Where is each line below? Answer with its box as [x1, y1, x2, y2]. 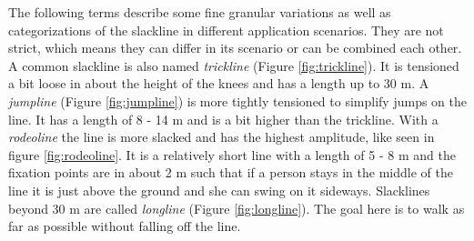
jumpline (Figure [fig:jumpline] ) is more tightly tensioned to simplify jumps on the [8, 91, 467, 110]
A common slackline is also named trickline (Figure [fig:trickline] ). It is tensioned [8, 55, 459, 75]
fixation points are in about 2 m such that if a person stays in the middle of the [8, 163, 453, 182]
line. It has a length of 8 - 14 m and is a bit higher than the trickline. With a [8, 109, 439, 128]
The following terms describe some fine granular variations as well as [8, 3, 391, 21]
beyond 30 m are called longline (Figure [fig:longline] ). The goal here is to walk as [8, 198, 465, 217]
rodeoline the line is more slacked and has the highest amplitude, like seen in [8, 127, 435, 146]
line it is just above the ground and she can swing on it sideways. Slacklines [8, 180, 430, 199]
